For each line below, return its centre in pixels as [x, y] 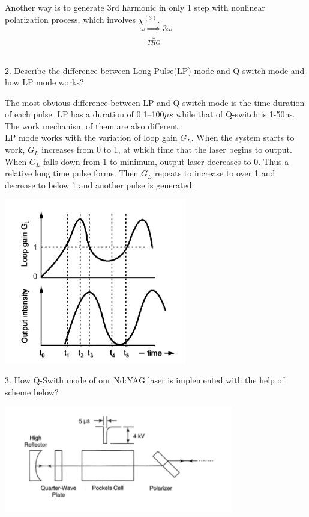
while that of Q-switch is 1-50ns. [235, 114]
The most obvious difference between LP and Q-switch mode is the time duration [155, 102]
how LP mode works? [44, 82]
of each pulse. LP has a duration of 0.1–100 [85, 114]
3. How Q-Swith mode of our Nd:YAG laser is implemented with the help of [145, 380]
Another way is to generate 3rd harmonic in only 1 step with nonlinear [135, 7]
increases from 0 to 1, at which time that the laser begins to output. [167, 150]
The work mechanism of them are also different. [93, 125]
